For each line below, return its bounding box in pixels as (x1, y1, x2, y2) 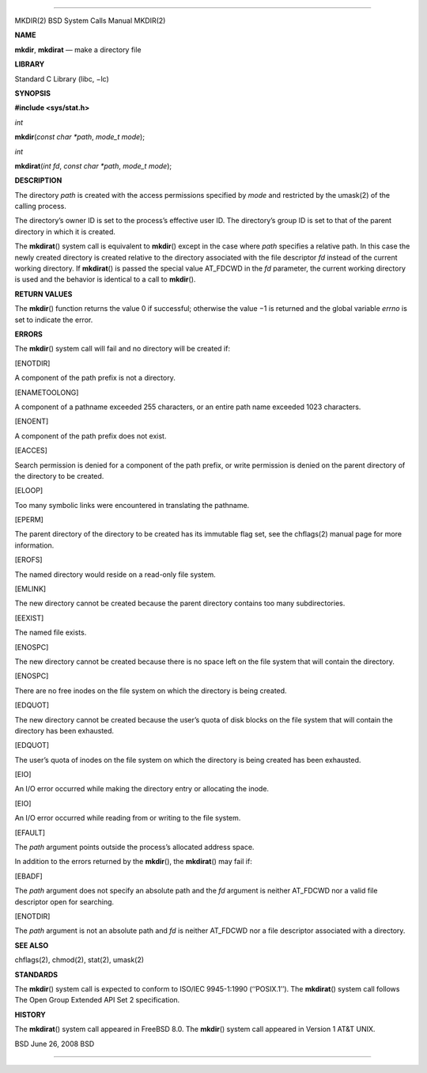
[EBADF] (14, 871, 43, 881)
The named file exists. (14, 627, 87, 637)
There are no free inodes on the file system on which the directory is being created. (14, 685, 288, 696)
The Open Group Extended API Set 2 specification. (14, 995, 180, 1005)
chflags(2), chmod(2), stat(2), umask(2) (14, 955, 145, 965)
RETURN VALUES (14, 289, 73, 298)
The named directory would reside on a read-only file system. (14, 570, 217, 579)
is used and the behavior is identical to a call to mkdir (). (14, 275, 196, 284)
